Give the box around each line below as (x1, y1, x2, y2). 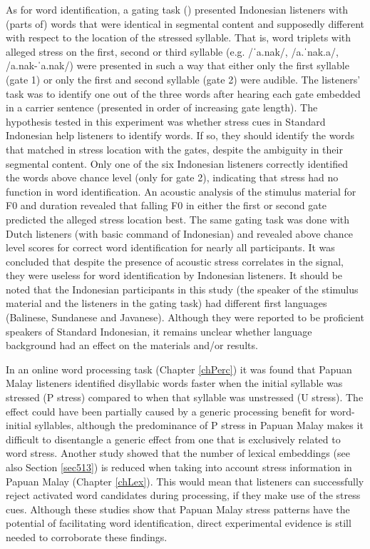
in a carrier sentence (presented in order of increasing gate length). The (6, 100, 318, 115)
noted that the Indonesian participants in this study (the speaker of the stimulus (6, 281, 359, 296)
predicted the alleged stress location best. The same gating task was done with (6, 211, 350, 226)
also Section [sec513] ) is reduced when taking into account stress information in (6, 460, 352, 474)
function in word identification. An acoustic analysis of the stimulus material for (6, 183, 356, 198)
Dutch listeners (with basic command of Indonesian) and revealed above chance (6, 226, 354, 241)
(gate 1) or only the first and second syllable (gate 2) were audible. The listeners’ (6, 71, 361, 86)
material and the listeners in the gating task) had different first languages (6, 296, 327, 311)
